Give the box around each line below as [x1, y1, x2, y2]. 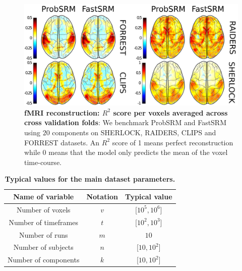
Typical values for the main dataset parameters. [5, 174, 175, 184]
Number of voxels [16, 204, 71, 214]
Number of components [8, 254, 80, 265]
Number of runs [19, 229, 68, 240]
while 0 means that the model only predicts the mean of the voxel [24, 147, 228, 157]
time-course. [24, 156, 62, 167]
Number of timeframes [9, 216, 78, 227]
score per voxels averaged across [113, 107, 228, 118]
